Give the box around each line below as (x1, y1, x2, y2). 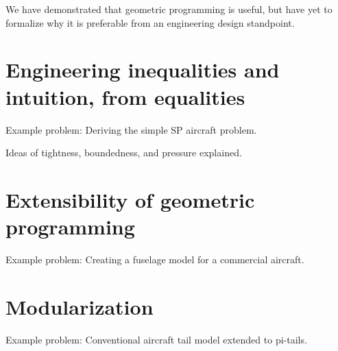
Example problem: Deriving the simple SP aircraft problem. (5, 122, 257, 136)
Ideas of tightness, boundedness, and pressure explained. (5, 145, 242, 160)
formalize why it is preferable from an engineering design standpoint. (5, 15, 295, 29)
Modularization (5, 292, 154, 320)
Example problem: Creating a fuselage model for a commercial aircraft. (5, 252, 304, 266)
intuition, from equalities (5, 82, 245, 110)
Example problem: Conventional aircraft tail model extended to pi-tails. (5, 332, 307, 346)
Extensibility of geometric (5, 185, 255, 213)
